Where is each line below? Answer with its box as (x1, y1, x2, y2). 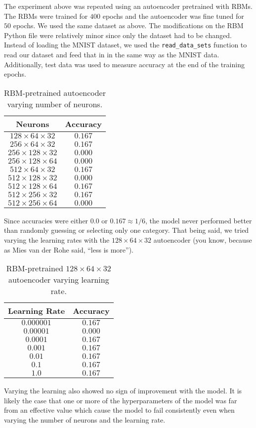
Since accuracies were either (4, 215, 88, 225)
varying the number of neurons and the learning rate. (4, 414, 166, 425)
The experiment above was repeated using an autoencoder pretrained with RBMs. (4, 1, 253, 11)
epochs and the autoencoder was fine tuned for (102, 10, 244, 21)
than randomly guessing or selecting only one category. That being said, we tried (4, 225, 249, 235)
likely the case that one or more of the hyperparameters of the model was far (4, 395, 237, 405)
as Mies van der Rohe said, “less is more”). (4, 244, 134, 255)
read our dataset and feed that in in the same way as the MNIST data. (4, 49, 219, 60)
